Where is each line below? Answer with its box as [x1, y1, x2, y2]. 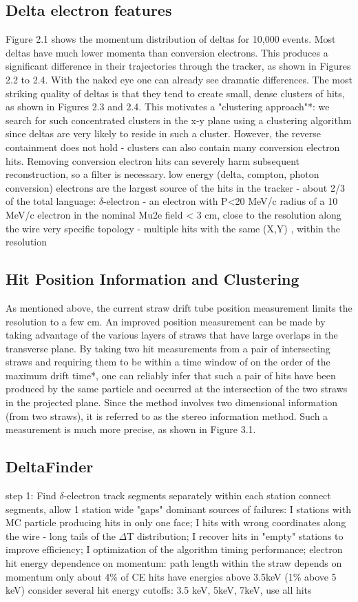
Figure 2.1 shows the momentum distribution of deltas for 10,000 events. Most [6, 32, 336, 46]
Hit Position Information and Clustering [6, 268, 299, 290]
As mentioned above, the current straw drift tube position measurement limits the [6, 300, 352, 314]
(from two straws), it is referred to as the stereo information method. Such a [6, 408, 328, 423]
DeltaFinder [6, 456, 94, 477]
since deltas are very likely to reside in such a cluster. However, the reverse [6, 126, 321, 141]
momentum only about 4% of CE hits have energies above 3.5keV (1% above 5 [6, 569, 337, 583]
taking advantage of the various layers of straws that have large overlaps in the [6, 328, 338, 342]
